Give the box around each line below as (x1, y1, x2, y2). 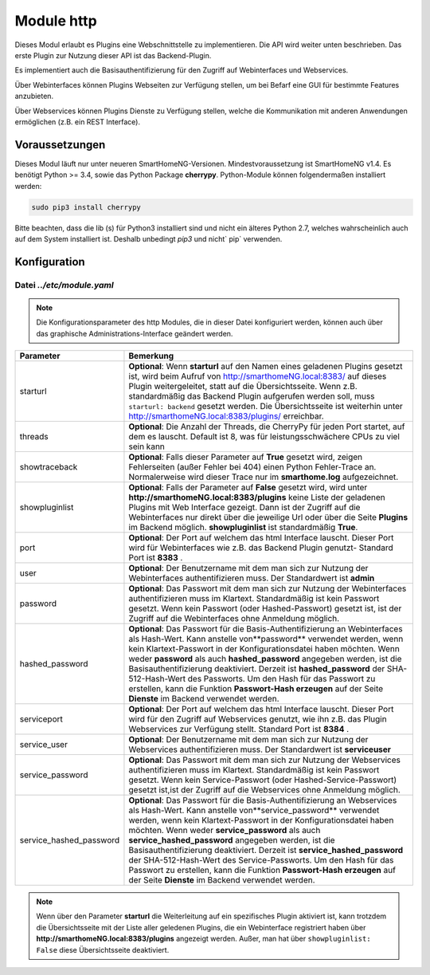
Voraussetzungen (14, 138, 106, 151)
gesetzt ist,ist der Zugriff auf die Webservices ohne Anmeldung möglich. (128, 784, 401, 796)
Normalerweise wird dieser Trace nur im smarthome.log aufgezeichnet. (128, 471, 399, 482)
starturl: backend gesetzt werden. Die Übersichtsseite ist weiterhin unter (128, 401, 404, 412)
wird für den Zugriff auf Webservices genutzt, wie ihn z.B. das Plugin (128, 714, 387, 725)
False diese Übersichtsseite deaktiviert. (36, 945, 170, 954)
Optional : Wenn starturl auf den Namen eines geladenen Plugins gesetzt (128, 361, 403, 372)
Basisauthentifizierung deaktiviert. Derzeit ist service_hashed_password (128, 845, 404, 856)
